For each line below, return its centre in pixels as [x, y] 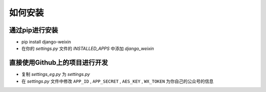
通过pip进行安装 [34, 30]
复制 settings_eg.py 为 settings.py [56, 74]
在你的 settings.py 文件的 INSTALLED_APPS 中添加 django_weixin [88, 48]
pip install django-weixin [46, 42]
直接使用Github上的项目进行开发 [59, 63]
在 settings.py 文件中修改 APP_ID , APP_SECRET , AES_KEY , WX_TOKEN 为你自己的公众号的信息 [117, 81]
